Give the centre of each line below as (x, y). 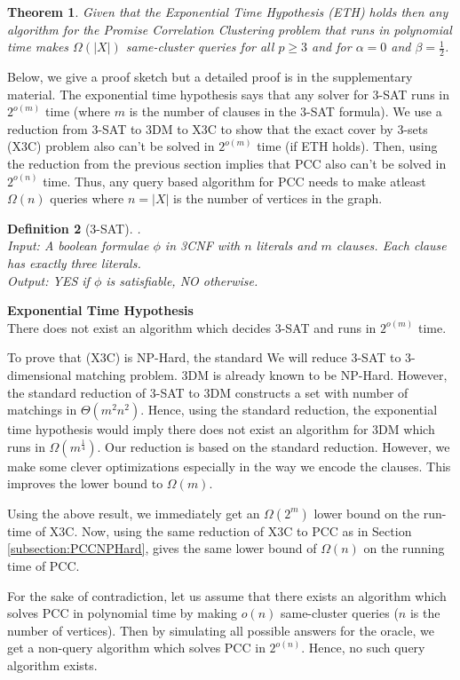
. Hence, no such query (363, 648)
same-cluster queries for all (200, 47)
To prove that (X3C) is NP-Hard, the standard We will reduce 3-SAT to (204, 357)
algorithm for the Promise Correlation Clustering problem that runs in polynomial (230, 29)
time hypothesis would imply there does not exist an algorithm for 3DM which (221, 429)
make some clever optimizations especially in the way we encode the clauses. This (229, 466)
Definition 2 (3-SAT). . (74, 228)
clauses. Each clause (391, 245)
